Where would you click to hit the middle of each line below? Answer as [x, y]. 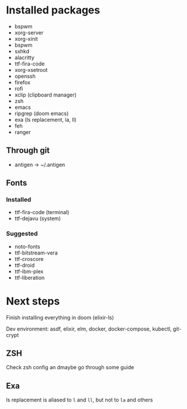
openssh [25, 76]
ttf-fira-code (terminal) [42, 212]
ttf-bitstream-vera [36, 253]
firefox [22, 82]
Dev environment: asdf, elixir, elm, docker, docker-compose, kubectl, [89, 329]
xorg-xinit [26, 39]
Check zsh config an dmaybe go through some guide [70, 367]
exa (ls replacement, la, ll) [46, 119]
